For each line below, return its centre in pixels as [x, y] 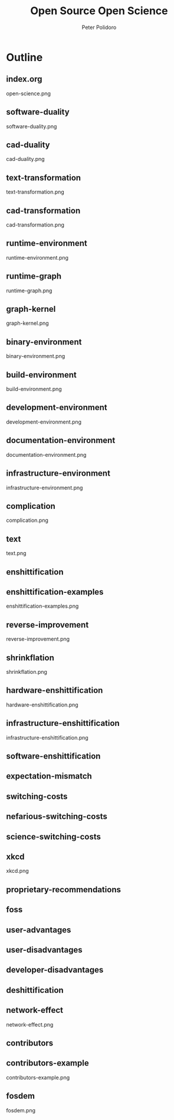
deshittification [35, 990]
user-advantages [39, 930]
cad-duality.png [26, 159]
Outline [24, 57]
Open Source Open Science [99, 11]
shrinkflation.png [27, 672]
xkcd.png [18, 871]
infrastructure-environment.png [45, 488]
